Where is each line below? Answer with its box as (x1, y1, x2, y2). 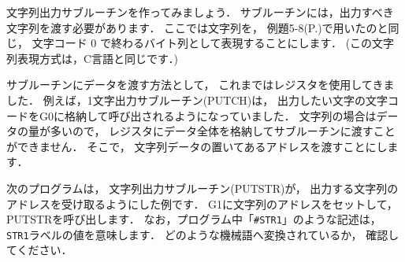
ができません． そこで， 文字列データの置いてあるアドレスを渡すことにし (6, 138, 388, 154)
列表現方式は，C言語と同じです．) (6, 50, 178, 66)
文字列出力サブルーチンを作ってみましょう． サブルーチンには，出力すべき (6, 4, 394, 20)
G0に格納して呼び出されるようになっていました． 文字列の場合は (39, 107, 377, 124)
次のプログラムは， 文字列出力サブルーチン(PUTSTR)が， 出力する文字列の (6, 179, 399, 196)
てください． (6, 242, 72, 258)
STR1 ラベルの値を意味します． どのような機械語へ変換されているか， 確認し (6, 226, 399, 242)
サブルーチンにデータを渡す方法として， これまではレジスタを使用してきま (6, 76, 395, 93)
